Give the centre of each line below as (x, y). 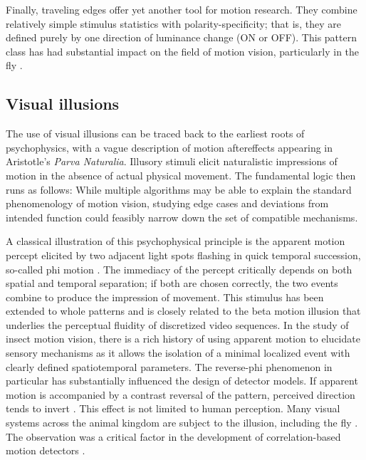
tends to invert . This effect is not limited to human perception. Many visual (173, 408)
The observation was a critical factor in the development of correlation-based (173, 436)
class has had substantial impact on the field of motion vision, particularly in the (183, 51)
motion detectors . (46, 450)
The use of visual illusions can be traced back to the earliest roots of (155, 134)
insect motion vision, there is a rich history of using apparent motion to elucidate (183, 339)
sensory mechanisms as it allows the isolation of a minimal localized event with (178, 353)
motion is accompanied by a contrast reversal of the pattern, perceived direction (181, 394)
